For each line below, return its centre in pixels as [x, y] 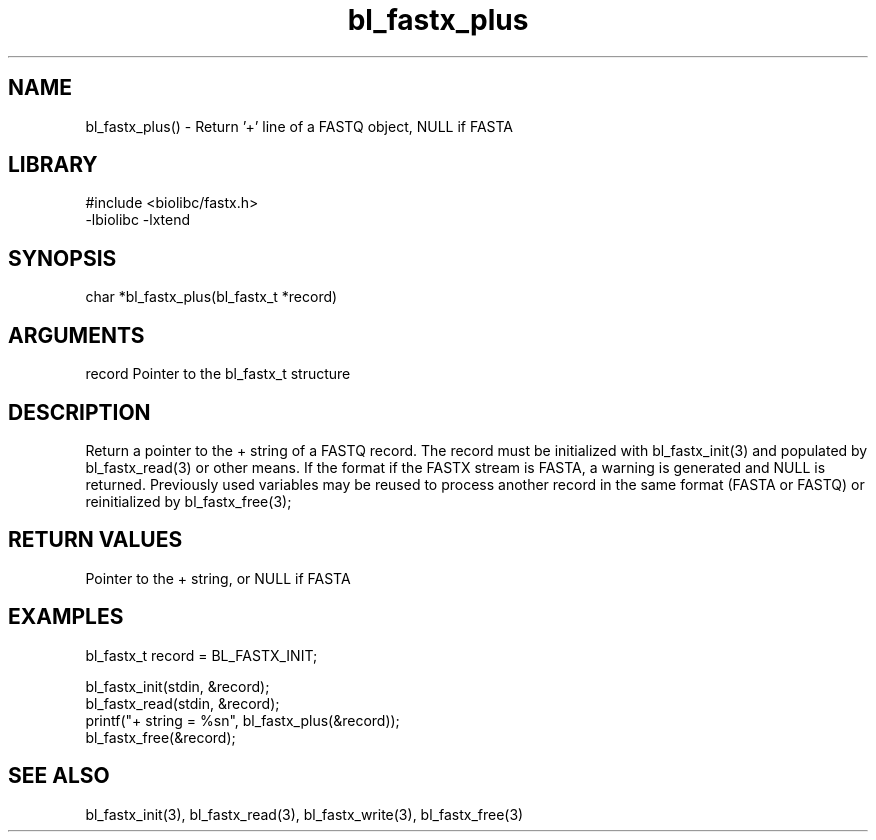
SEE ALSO [59, 776]
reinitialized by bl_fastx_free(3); [188, 501]
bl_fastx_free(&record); [160, 737]
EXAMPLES [66, 617]
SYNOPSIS [62, 258]
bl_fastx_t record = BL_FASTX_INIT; [201, 655]
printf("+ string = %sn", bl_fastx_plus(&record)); [242, 720]
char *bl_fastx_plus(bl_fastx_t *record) [211, 297]
